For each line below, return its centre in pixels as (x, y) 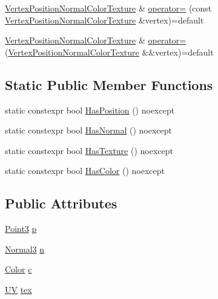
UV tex (18, 289)
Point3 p (21, 229)
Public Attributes (61, 203)
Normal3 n (25, 249)
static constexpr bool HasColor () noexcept (85, 171)
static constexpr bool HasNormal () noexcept (89, 130)
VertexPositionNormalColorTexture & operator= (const (108, 8)
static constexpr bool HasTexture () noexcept (89, 150)
